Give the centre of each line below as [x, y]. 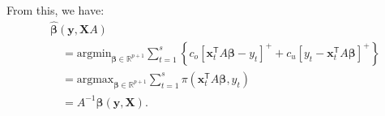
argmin [94, 53]
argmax [95, 79]
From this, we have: [56, 10]
